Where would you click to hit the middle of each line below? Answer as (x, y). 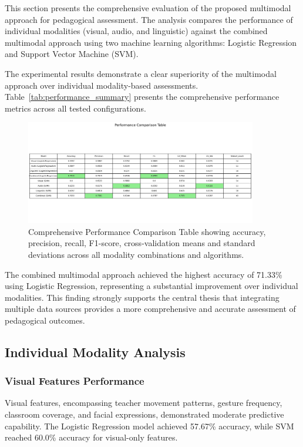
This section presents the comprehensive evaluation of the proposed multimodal (148, 8)
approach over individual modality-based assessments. (102, 85)
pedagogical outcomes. (45, 320)
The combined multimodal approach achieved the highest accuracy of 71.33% (144, 274)
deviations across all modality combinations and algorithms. (136, 254)
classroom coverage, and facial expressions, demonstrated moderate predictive (144, 414)
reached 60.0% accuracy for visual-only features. (91, 437)
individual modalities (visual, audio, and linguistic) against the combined (136, 31)
